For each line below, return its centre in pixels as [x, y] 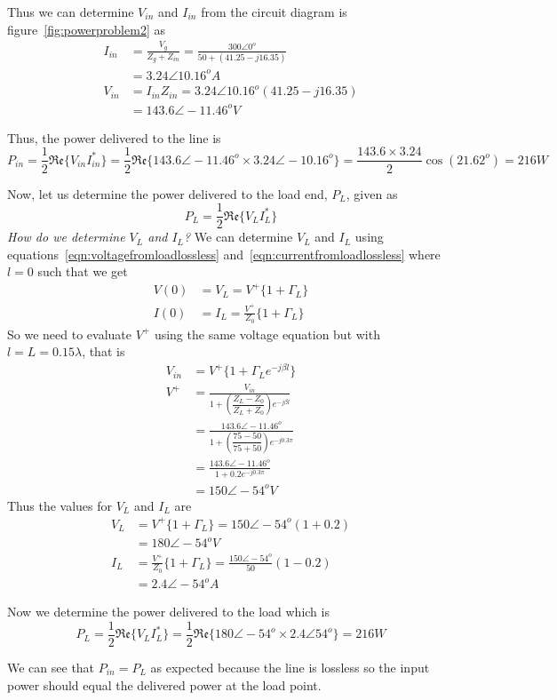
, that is [103, 351]
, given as [372, 193]
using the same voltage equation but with [267, 334]
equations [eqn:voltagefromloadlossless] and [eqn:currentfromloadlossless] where [224, 254]
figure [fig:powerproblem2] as [86, 29]
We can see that [51, 668]
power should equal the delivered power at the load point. [164, 684]
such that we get [83, 271]
